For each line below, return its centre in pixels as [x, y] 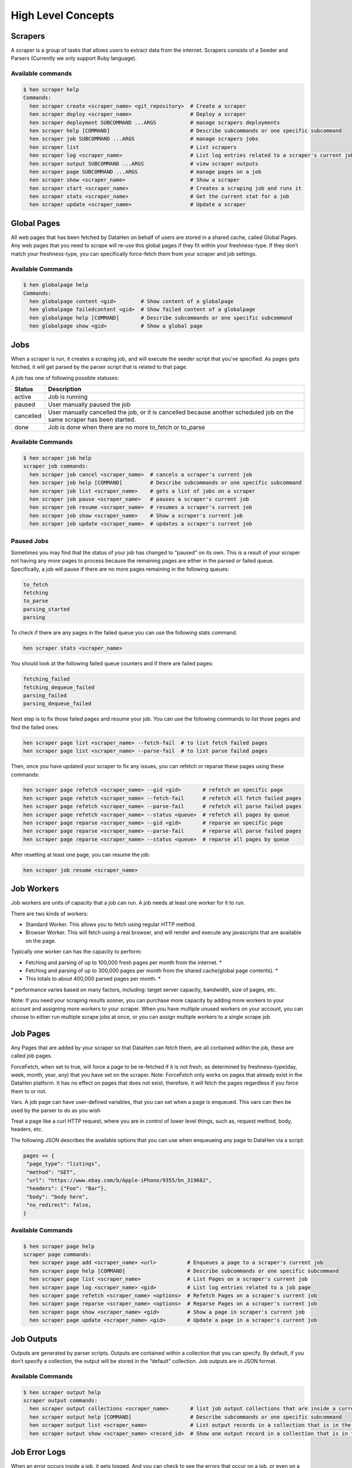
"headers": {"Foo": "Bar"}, [67, 1188]
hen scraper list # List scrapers [133, 147]
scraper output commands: [60, 1400]
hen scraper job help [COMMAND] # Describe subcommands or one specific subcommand [166, 483]
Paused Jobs [30, 541]
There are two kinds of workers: [50, 914]
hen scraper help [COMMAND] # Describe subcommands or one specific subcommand [186, 130]
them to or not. [29, 1091]
